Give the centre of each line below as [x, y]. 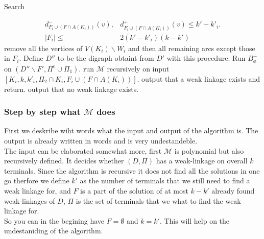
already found [233, 190]
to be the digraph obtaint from [106, 58]
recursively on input [138, 68]
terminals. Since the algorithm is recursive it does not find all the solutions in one [132, 170]
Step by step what [42, 112]
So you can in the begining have [54, 220]
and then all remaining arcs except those [191, 48]
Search [15, 6]
